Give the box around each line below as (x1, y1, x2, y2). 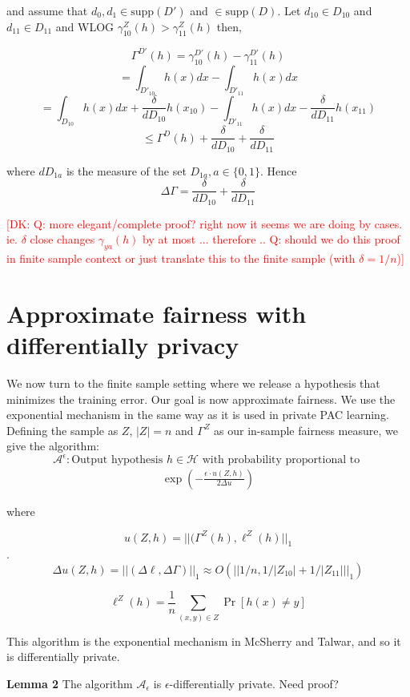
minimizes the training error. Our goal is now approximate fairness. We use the (6, 390, 396, 407)
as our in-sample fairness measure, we (214, 421, 398, 438)
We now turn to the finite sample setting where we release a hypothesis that (6, 375, 380, 392)
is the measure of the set (66, 162, 187, 179)
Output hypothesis (71, 454, 163, 466)
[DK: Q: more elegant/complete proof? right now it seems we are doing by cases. (6, 215, 403, 232)
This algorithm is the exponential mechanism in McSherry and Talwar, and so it (6, 632, 401, 649)
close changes (30, 231, 95, 248)
